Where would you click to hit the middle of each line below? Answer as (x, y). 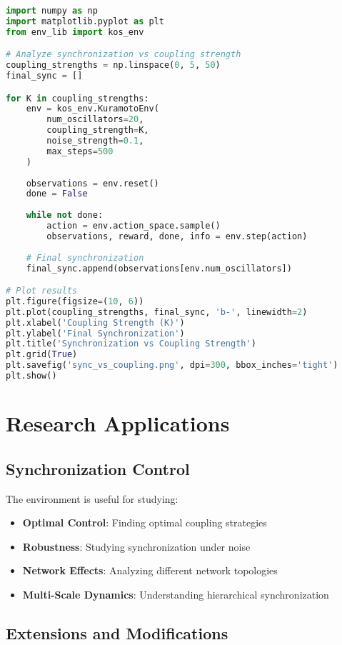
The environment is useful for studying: (92, 498)
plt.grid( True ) (42, 355)
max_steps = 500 (80, 151)
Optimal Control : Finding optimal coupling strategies (145, 522)
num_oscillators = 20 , (95, 120)
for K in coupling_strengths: (77, 98)
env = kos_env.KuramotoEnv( (92, 109)
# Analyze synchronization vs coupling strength (124, 55)
